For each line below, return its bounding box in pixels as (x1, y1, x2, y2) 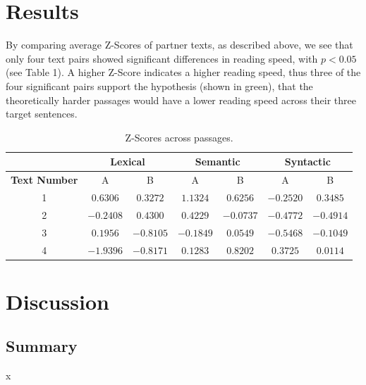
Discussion (6, 286, 109, 315)
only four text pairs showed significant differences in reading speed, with (6, 51, 318, 65)
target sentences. (6, 106, 78, 121)
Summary (6, 335, 78, 357)
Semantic (195, 154, 240, 169)
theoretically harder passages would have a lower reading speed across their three (6, 92, 356, 107)
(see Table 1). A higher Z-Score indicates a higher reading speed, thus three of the (6, 65, 361, 80)
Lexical (110, 154, 145, 169)
